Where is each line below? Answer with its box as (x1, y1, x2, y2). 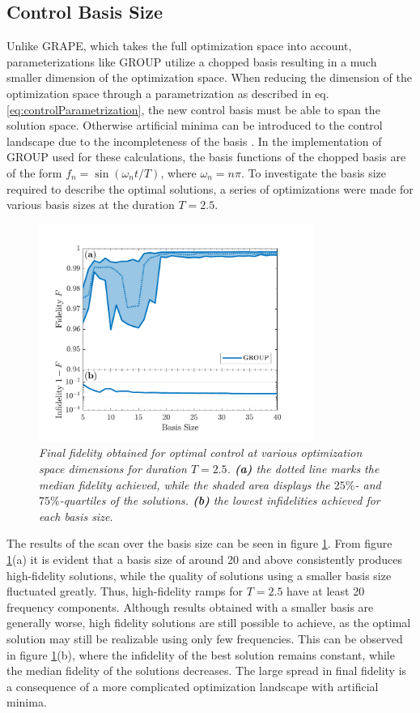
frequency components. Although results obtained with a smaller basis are (6, 598, 374, 615)
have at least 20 (286, 583, 365, 600)
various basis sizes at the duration (6, 196, 175, 213)
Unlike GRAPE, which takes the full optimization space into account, (6, 37, 352, 54)
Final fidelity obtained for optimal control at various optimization (39, 444, 363, 461)
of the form (6, 164, 62, 181)
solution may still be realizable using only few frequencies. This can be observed (6, 630, 403, 647)
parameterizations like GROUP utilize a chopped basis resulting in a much (6, 53, 377, 70)
